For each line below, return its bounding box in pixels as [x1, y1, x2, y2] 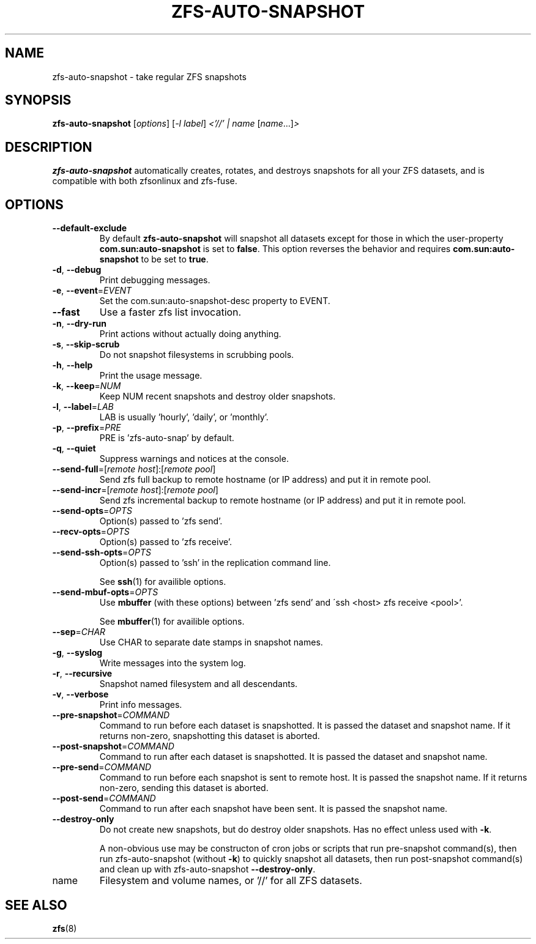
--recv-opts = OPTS [52, 526, 130, 537]
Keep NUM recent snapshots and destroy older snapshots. [99, 391, 336, 402]
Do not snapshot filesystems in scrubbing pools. [99, 349, 294, 360]
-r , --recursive [52, 668, 113, 679]
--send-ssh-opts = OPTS [52, 547, 151, 558]
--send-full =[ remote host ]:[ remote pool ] [52, 464, 216, 475]
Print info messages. [99, 699, 182, 710]
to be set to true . [141, 254, 209, 265]
